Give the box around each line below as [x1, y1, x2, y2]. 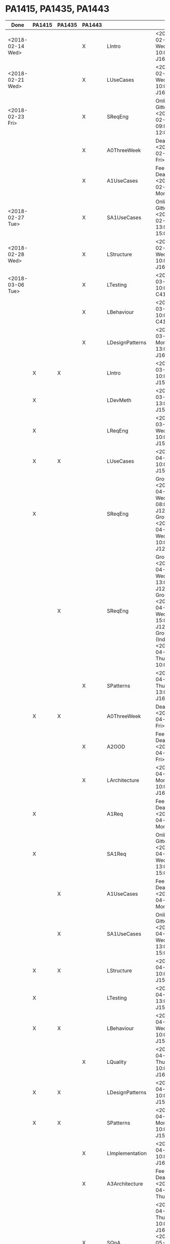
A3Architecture [107, 1180, 143, 1187]
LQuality [107, 1058, 126, 1065]
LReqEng [107, 427, 129, 434]
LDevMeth [107, 396, 132, 404]
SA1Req [107, 850, 126, 857]
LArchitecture [107, 777, 139, 784]
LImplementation [107, 1150, 147, 1157]
